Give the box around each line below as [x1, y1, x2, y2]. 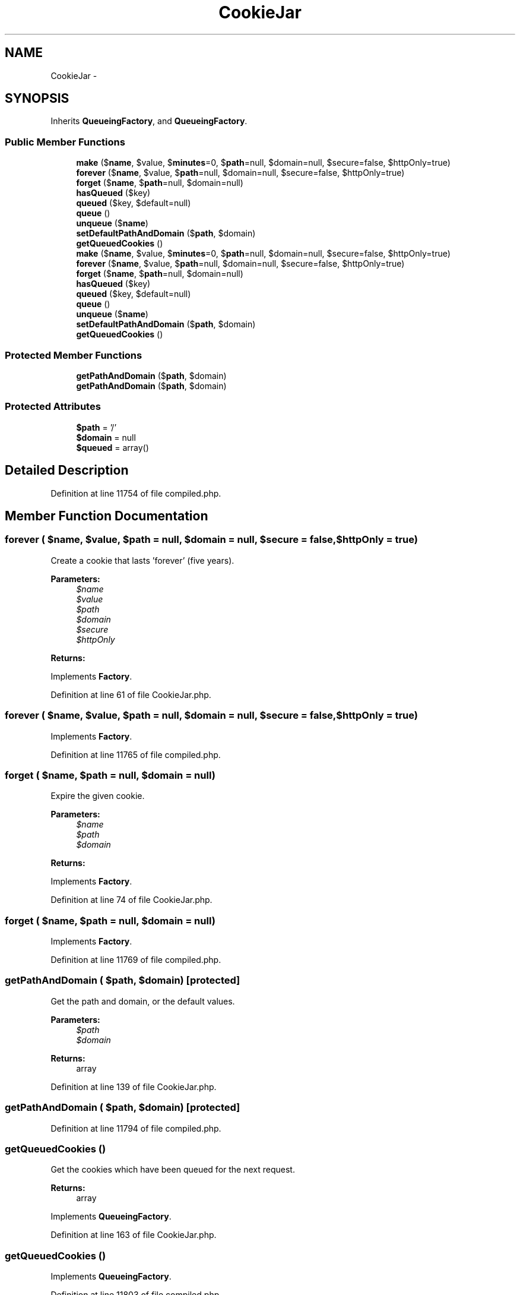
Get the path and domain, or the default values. [50, 996, 235, 1006]
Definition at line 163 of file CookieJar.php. [50, 1230, 217, 1240]
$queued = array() [76, 442, 149, 453]
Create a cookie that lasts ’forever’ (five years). [50, 555, 234, 566]
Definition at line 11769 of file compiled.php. [50, 955, 221, 965]
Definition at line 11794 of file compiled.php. [50, 1123, 221, 1133]
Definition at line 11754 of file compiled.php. [50, 488, 221, 498]
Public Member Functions [5, 135, 125, 148]
